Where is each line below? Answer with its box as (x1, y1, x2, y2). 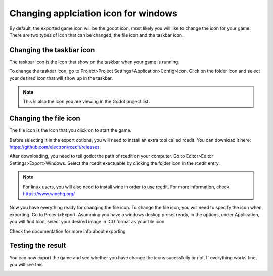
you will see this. (9, 261, 44, 267)
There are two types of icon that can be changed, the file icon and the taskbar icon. (9, 32, 184, 38)
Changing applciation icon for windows (9, 8, 178, 19)
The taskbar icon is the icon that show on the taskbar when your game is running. (9, 59, 179, 65)
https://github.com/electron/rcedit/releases (9, 144, 100, 150)
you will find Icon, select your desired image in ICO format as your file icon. (9, 219, 166, 225)
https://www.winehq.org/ (23, 191, 75, 197)
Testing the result (9, 241, 66, 250)
